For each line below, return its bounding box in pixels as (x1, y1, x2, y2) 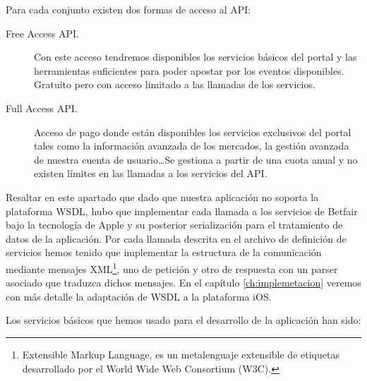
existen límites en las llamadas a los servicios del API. (34, 166, 267, 181)
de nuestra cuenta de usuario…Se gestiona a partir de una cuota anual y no (34, 152, 358, 167)
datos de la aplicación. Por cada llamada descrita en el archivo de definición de (6, 231, 347, 246)
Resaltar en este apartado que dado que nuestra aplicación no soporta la (6, 189, 319, 204)
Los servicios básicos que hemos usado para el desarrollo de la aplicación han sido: (6, 313, 361, 327)
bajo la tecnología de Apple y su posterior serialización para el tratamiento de (6, 217, 343, 232)
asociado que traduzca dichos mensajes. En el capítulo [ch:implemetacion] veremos (6, 275, 361, 290)
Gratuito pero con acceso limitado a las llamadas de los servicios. (34, 77, 315, 92)
